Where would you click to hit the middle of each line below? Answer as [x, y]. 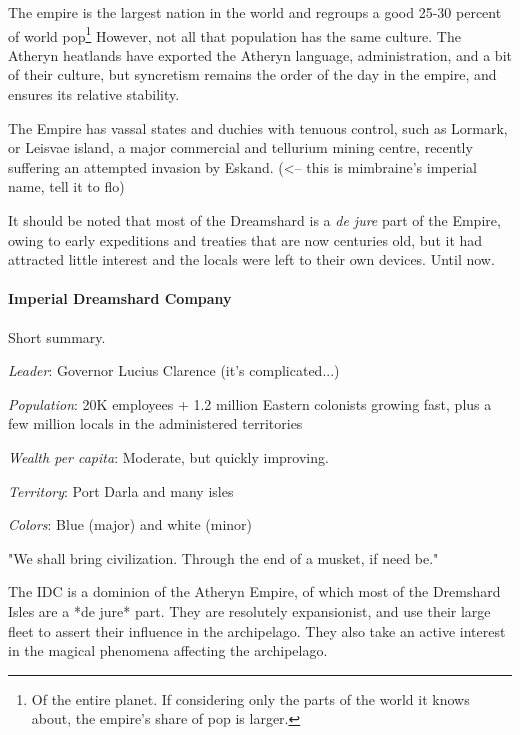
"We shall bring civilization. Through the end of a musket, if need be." [223, 557]
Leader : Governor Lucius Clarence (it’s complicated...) [174, 370]
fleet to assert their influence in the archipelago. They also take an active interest [257, 630]
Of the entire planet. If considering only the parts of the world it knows [250, 698]
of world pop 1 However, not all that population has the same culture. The [234, 34]
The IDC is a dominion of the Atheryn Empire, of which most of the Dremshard [254, 591]
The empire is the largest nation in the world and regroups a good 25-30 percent [255, 12]
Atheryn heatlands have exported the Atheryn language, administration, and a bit [260, 54]
